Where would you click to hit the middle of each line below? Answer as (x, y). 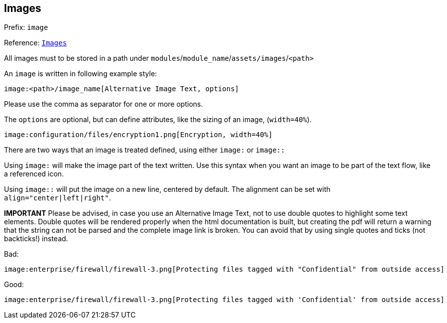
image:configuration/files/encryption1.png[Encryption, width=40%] (138, 135)
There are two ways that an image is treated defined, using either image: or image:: (145, 150)
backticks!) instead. (36, 239)
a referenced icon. (34, 174)
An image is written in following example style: (81, 74)
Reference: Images (36, 43)
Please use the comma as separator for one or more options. (104, 104)
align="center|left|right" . (57, 198)
